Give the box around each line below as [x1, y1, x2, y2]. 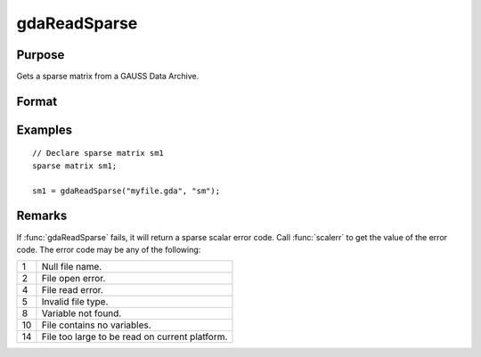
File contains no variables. [41, 319, 151, 331]
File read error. [41, 284, 104, 296]
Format [16, 93, 58, 109]
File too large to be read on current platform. [41, 330, 228, 343]
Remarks [16, 208, 68, 223]
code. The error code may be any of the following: [16, 244, 201, 255]
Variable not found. [41, 307, 122, 320]
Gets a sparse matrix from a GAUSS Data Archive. [16, 71, 200, 82]
